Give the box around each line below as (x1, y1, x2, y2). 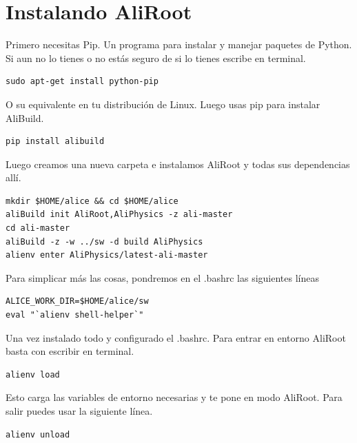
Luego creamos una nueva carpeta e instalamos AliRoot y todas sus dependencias (6, 156, 350, 171)
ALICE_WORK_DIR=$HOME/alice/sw (6, 296, 149, 307)
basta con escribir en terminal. (6, 344, 134, 358)
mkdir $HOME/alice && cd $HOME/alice (6, 196, 178, 206)
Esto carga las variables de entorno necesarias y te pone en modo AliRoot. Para (6, 390, 343, 404)
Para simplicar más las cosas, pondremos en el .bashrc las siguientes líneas (6, 270, 319, 285)
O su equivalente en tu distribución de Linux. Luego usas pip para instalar (6, 96, 320, 111)
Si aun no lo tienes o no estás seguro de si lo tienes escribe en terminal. (6, 50, 306, 65)
